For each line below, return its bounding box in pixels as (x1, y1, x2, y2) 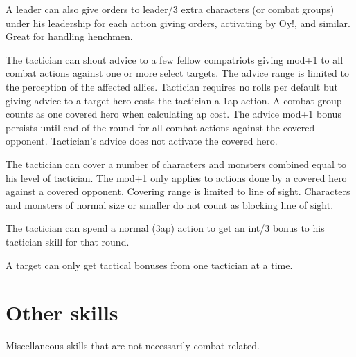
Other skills (6, 298, 118, 327)
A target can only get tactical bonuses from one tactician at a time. (6, 257, 293, 272)
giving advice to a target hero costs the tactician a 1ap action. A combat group (6, 93, 342, 107)
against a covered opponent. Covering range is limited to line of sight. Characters (6, 184, 350, 199)
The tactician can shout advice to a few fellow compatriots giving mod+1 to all (6, 52, 344, 66)
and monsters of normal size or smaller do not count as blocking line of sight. (6, 197, 334, 212)
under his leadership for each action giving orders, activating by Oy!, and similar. (6, 15, 350, 30)
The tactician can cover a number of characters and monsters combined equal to (6, 156, 346, 171)
